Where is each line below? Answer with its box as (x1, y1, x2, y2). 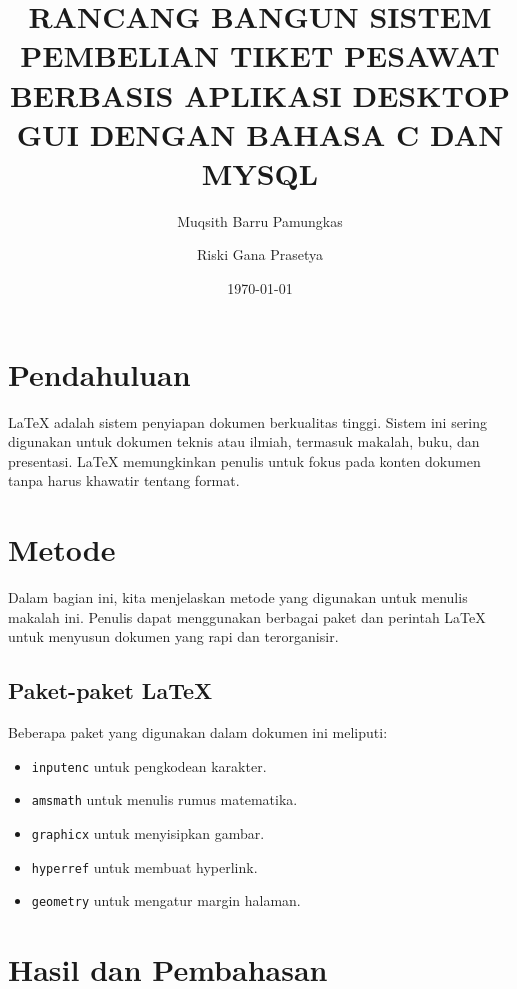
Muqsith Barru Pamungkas (177, 210, 343, 231)
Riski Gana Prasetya (197, 244, 323, 265)
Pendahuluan (8, 353, 191, 394)
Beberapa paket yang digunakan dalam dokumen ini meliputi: (8, 722, 388, 743)
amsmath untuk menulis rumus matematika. (31, 789, 298, 810)
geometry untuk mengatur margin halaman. (31, 890, 301, 911)
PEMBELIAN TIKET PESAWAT (20, 35, 500, 76)
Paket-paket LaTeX (8, 675, 213, 706)
